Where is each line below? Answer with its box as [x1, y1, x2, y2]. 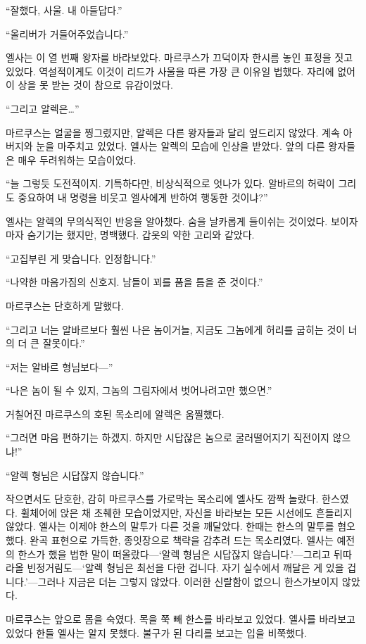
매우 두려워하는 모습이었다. [18, 152, 137, 167]
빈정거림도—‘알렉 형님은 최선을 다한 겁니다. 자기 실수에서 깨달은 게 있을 [27, 560, 344, 575]
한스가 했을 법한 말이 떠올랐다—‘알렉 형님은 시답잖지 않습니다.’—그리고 [18, 546, 331, 561]
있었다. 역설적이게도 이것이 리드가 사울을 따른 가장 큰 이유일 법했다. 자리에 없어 [6, 63, 355, 78]
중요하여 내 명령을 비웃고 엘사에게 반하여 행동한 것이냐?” [18, 189, 268, 204]
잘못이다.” [42, 336, 85, 351]
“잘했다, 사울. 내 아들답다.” [6, 3, 122, 17]
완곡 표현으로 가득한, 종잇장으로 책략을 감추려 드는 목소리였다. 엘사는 [30, 533, 334, 548]
